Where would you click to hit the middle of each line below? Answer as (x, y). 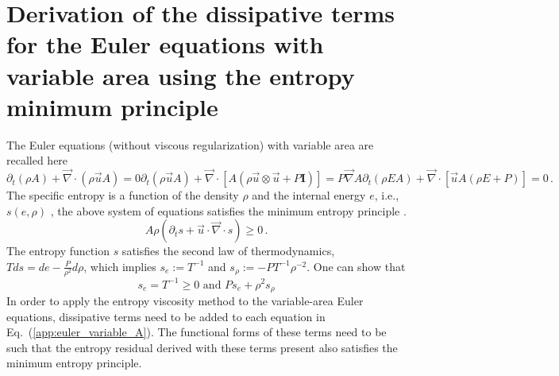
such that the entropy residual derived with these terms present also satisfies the (202, 347)
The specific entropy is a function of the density (123, 195)
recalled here (37, 160)
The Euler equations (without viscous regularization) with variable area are (190, 144)
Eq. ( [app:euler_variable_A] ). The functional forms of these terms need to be (197, 332)
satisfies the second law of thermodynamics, (228, 251)
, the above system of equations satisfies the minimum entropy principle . (228, 210)
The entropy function (58, 251)
